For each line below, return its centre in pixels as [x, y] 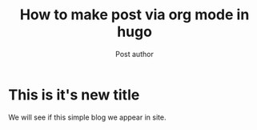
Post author [135, 54]
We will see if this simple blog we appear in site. [87, 117]
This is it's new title [74, 95]
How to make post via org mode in [135, 15]
